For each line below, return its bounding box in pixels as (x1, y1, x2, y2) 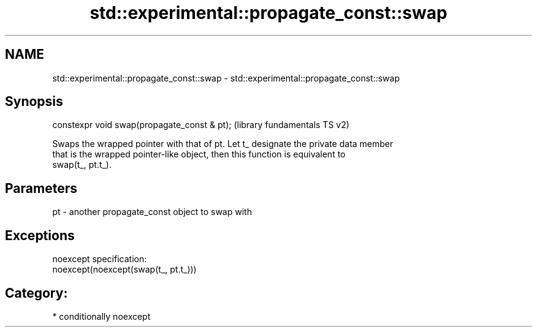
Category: (5, 285, 68, 301)
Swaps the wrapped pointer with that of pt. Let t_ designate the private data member (52, 138, 394, 149)
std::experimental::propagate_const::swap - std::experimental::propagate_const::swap (52, 72, 400, 83)
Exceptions (5, 227, 75, 243)
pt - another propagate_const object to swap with (52, 206, 252, 217)
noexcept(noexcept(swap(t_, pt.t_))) (52, 264, 197, 275)
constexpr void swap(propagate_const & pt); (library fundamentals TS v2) (52, 119, 349, 130)
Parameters (5, 180, 77, 196)
